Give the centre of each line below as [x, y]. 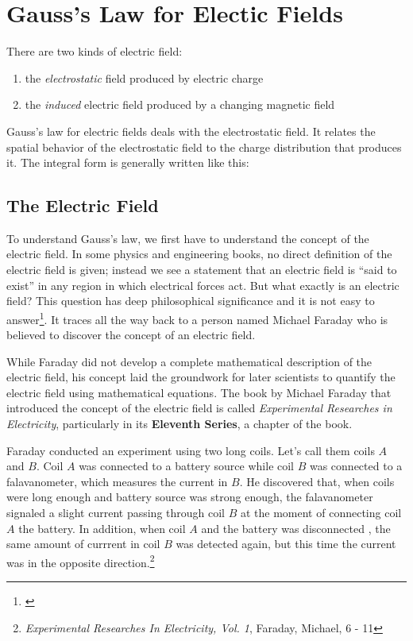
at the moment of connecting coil [321, 513]
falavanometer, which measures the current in [117, 481]
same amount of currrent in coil [83, 544]
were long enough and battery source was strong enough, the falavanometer [190, 497]
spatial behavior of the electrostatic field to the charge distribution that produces [204, 147]
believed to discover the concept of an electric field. [131, 335]
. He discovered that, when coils [317, 481]
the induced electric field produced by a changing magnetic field [180, 104]
